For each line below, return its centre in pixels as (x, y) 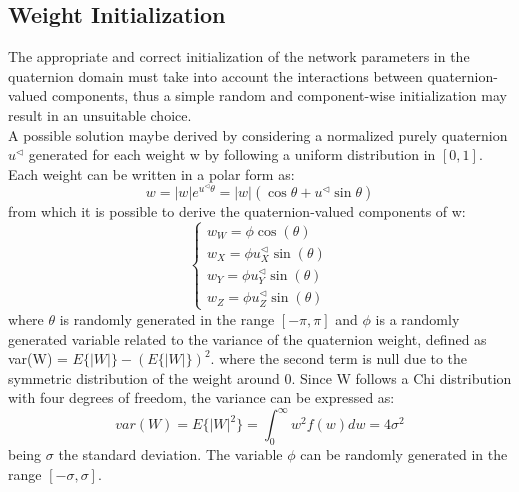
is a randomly (417, 318)
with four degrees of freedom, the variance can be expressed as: (201, 397)
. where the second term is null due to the (339, 358)
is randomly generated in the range (167, 318)
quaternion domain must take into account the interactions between (215, 75)
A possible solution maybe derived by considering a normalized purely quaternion (258, 134)
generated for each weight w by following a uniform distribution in (232, 154)
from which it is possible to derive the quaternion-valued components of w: (237, 210)
